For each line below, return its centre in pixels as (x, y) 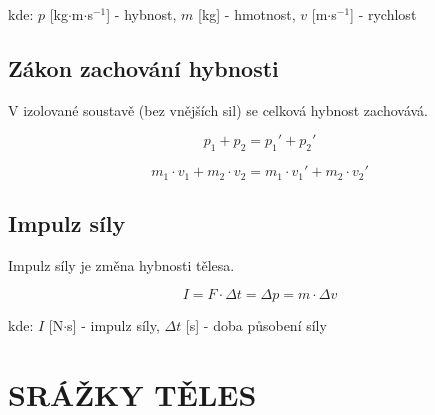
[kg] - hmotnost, (246, 14)
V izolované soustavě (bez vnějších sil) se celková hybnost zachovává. (218, 109)
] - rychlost (383, 14)
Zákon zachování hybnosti (143, 67)
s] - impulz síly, (113, 325)
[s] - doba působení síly (256, 325)
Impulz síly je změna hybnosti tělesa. (121, 264)
